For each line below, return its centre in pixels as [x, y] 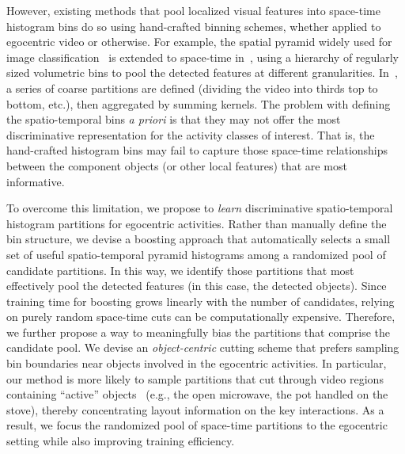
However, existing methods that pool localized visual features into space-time [193, 10]
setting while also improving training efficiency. [121, 441]
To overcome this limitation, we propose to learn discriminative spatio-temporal [200, 208]
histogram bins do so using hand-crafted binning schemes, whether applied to [194, 26]
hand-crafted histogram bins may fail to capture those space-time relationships [197, 150]
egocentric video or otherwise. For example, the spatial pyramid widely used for [199, 42]
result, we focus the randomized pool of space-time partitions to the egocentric [197, 425]
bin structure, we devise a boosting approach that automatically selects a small [199, 239]
